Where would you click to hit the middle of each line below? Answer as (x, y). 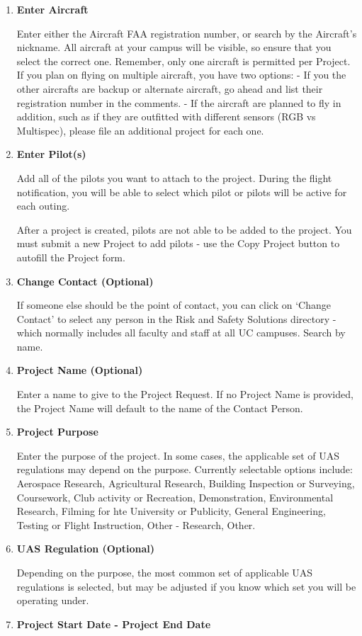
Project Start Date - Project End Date (114, 624)
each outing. (43, 206)
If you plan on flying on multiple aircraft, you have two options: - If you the (181, 75)
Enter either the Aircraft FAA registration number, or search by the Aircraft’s (187, 33)
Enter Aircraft (52, 9)
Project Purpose (57, 432)
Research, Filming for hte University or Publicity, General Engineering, (171, 511)
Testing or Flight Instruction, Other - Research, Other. (136, 524)
